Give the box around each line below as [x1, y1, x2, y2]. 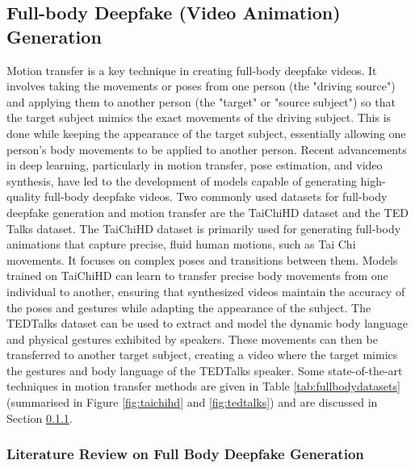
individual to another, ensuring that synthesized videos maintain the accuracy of [6, 282, 405, 299]
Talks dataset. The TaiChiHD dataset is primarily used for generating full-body [6, 219, 401, 236]
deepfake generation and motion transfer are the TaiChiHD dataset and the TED [6, 203, 409, 220]
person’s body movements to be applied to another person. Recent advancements [6, 140, 407, 157]
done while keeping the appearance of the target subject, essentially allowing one [6, 124, 406, 141]
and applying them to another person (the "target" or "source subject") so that [6, 93, 396, 110]
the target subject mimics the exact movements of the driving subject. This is [6, 109, 392, 126]
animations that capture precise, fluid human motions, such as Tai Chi [6, 236, 356, 253]
